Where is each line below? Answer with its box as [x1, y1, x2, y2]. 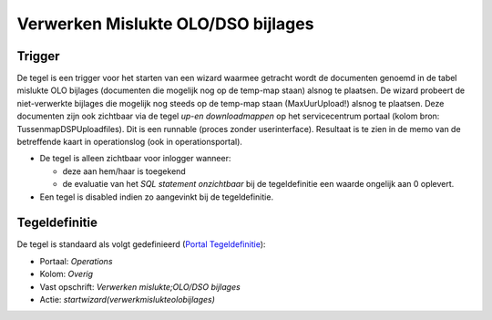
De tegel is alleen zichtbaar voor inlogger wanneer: [39, 153, 231, 164]
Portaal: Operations [39, 255, 113, 266]
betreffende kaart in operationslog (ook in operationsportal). [16, 137, 243, 148]
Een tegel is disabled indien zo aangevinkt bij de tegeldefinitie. [39, 191, 273, 202]
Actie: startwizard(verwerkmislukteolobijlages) [39, 294, 216, 305]
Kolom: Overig [39, 269, 94, 280]
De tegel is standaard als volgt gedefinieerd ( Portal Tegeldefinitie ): [16, 239, 266, 250]
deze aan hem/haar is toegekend [62, 165, 186, 177]
